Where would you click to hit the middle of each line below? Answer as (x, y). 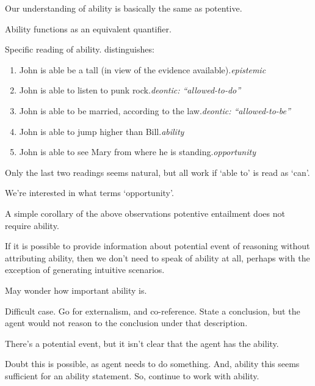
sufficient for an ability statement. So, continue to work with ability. (132, 375)
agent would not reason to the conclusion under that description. (126, 323)
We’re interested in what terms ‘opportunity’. (89, 193)
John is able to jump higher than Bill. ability (102, 131)
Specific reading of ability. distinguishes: (80, 49)
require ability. (32, 225)
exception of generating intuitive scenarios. (85, 270)
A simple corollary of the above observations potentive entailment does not (145, 213)
